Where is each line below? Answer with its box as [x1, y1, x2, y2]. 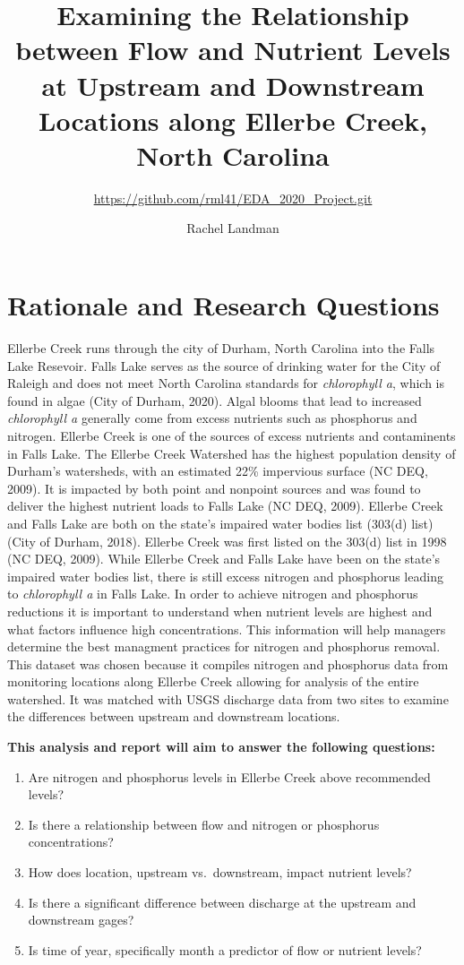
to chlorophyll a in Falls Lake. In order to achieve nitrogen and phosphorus [7, 584, 418, 603]
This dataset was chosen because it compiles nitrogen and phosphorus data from [7, 654, 449, 673]
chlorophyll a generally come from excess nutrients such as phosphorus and [7, 409, 417, 427]
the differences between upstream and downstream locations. [7, 707, 340, 726]
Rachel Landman [186, 219, 279, 237]
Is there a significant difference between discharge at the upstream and [28, 892, 417, 911]
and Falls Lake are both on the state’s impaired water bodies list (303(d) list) [7, 513, 434, 532]
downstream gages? [28, 910, 134, 929]
